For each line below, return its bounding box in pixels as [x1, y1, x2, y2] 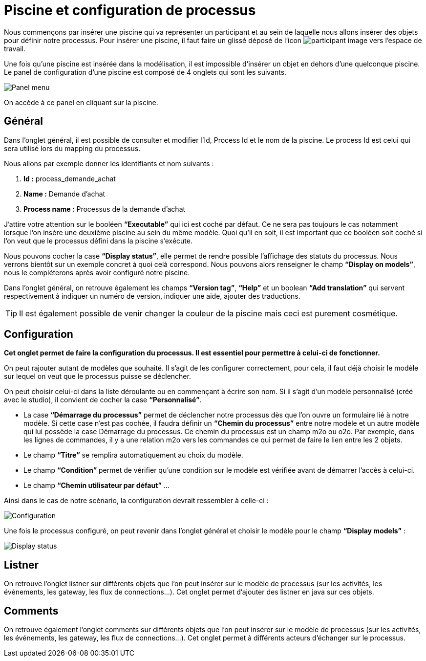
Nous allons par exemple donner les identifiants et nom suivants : [4, 159, 214, 168]
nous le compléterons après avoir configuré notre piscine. [4, 268, 190, 277]
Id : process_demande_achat [23, 174, 116, 183]
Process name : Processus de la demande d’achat [23, 204, 186, 213]
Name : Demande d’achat [23, 189, 106, 198]
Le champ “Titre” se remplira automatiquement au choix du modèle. [23, 451, 243, 460]
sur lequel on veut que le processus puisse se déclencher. [4, 372, 191, 381]
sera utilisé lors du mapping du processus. [4, 144, 141, 153]
